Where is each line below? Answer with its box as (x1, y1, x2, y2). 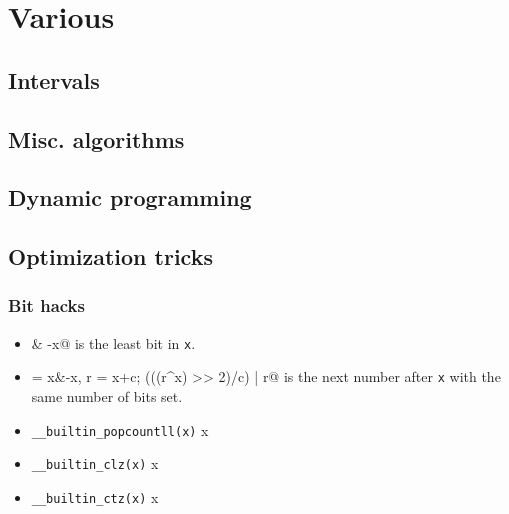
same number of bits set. (31, 386, 183, 407)
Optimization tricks (8, 241, 213, 272)
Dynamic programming (8, 182, 252, 213)
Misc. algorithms (8, 123, 185, 154)
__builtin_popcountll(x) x (31, 419, 209, 440)
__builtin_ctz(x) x (31, 486, 159, 507)
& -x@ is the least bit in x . (31, 332, 196, 353)
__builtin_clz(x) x (31, 453, 159, 474)
